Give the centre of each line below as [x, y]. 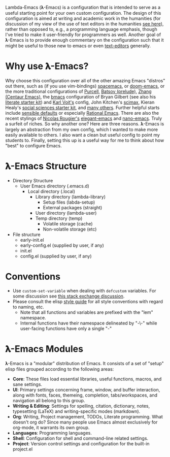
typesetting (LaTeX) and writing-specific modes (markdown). [76, 411]
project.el [23, 449]
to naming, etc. [28, 307]
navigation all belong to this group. [49, 400]
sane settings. [27, 384]
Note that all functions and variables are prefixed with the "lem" [87, 312]
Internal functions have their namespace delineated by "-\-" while [89, 323]
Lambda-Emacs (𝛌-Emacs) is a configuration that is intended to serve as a [83, 7]
